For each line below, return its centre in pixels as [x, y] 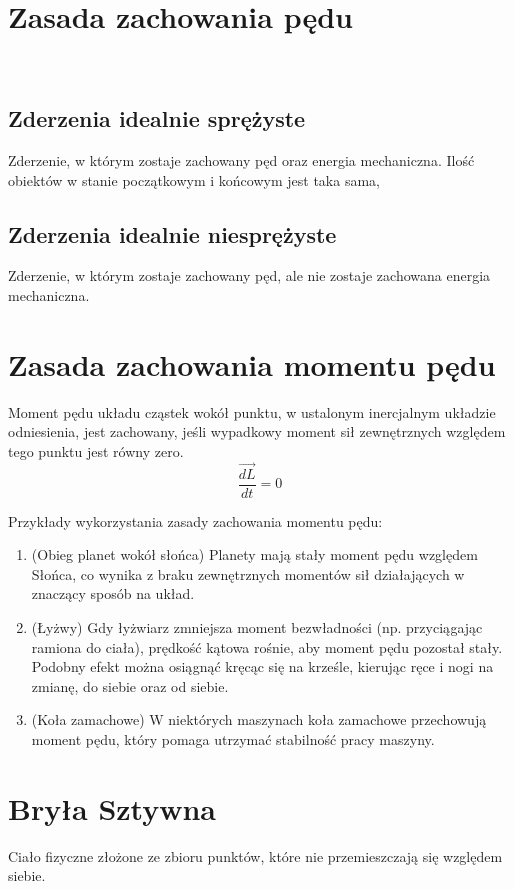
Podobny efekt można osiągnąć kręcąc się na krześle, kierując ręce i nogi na [262, 666]
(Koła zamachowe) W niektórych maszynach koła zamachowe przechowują [259, 719]
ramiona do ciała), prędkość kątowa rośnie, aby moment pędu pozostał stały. [267, 646]
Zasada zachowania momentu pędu [252, 363]
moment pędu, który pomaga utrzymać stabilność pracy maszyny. [233, 739]
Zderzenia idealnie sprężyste [157, 118]
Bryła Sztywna [112, 807]
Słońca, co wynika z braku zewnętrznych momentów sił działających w [248, 573]
